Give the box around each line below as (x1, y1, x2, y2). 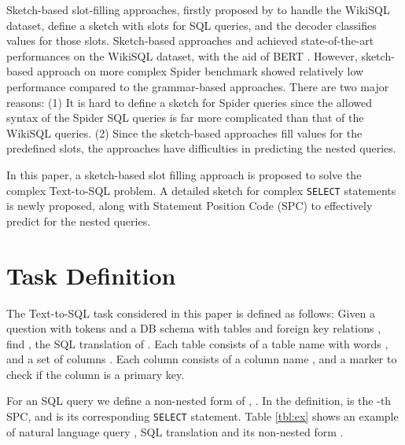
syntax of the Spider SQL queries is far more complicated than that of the (6, 109, 364, 126)
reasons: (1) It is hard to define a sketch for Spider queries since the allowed (6, 94, 372, 110)
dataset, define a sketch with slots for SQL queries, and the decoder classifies (6, 17, 377, 33)
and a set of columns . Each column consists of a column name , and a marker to (6, 351, 397, 367)
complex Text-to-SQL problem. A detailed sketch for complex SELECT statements (6, 182, 396, 198)
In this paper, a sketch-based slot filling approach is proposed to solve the (6, 166, 362, 182)
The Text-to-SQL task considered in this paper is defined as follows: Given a (6, 304, 376, 321)
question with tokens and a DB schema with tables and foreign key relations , (6, 320, 381, 337)
